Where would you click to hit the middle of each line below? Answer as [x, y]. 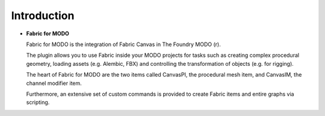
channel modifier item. [54, 83]
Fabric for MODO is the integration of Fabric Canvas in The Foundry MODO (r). [123, 44]
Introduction [43, 16]
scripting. [38, 102]
